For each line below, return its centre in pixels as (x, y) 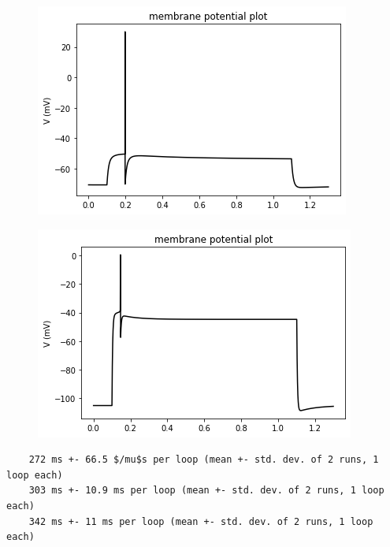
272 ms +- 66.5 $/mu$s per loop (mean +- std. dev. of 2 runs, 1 (204, 460)
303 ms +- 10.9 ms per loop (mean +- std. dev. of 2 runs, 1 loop (206, 491)
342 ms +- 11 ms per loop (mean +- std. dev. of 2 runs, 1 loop (201, 521)
